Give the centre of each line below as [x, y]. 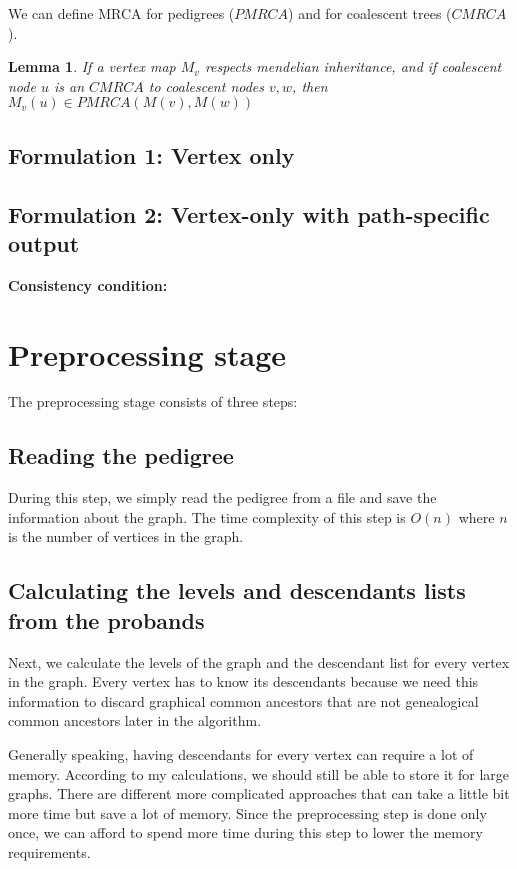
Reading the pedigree [121, 455]
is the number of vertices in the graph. [126, 536]
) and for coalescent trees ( [370, 13]
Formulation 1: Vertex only [151, 154]
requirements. [49, 851]
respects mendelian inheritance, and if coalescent [353, 66]
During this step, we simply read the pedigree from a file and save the [222, 497]
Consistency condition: [88, 284]
